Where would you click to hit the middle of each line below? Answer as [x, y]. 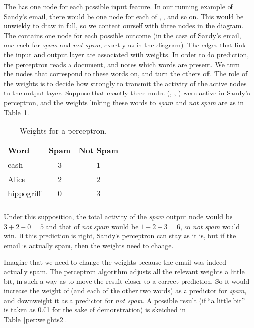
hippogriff [24, 193]
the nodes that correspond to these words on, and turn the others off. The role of [126, 74]
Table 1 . [17, 112]
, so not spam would [210, 226]
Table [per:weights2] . [35, 319]
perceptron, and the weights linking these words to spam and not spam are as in [124, 102]
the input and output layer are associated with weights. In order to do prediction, [127, 54]
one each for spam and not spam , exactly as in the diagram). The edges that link [125, 45]
